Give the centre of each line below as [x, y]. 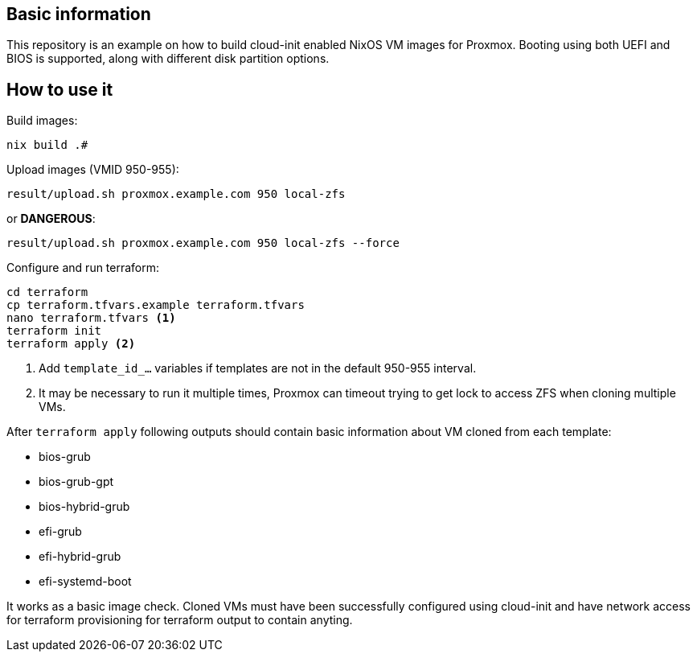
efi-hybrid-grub [80, 557]
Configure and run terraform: [83, 268]
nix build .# [47, 145]
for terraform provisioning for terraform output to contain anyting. [180, 620]
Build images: [42, 121]
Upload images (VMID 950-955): [93, 170]
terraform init [54, 331]
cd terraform [47, 292]
